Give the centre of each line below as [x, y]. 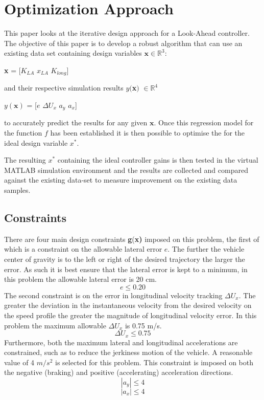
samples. [17, 190]
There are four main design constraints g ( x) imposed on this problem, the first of [132, 239]
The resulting [25, 160]
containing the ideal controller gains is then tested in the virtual [158, 160]
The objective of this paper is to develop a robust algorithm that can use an [123, 43]
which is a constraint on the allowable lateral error [83, 249]
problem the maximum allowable [55, 325]
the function [23, 132]
